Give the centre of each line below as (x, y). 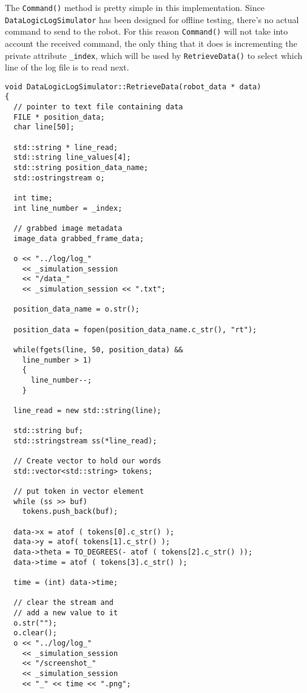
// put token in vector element (79, 492)
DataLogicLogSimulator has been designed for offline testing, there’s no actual (152, 19)
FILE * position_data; (59, 117)
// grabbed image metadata (68, 228)
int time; (33, 198)
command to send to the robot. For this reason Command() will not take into (147, 31)
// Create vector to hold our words (87, 461)
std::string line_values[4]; (72, 158)
